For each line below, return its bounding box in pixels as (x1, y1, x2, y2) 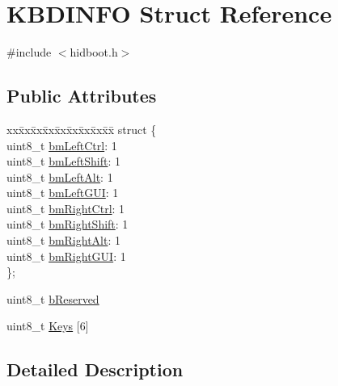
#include (6, 44, 52, 61)
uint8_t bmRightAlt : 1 (6, 232, 121, 249)
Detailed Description (6, 357, 184, 382)
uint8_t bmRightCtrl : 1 (6, 199, 125, 216)
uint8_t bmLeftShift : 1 (6, 153, 121, 170)
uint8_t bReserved (6, 290, 99, 307)
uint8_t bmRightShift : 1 (6, 216, 129, 233)
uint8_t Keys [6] (6, 317, 89, 334)
